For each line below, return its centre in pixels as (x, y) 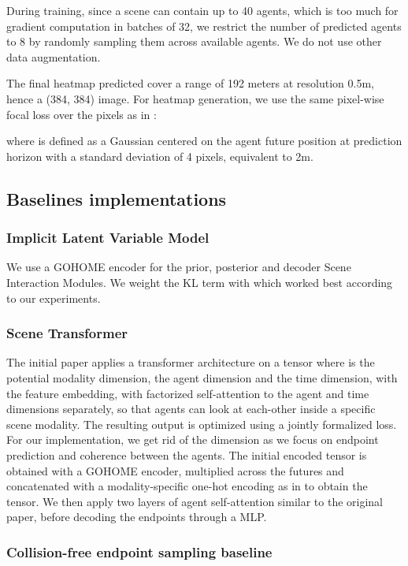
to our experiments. (54, 298)
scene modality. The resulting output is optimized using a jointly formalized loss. (202, 424)
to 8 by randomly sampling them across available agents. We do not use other (194, 41)
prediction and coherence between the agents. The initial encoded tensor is (187, 454)
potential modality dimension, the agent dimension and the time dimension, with (202, 377)
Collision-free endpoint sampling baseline (139, 551)
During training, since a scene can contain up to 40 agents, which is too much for (202, 10)
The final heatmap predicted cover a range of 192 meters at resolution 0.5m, (190, 83)
